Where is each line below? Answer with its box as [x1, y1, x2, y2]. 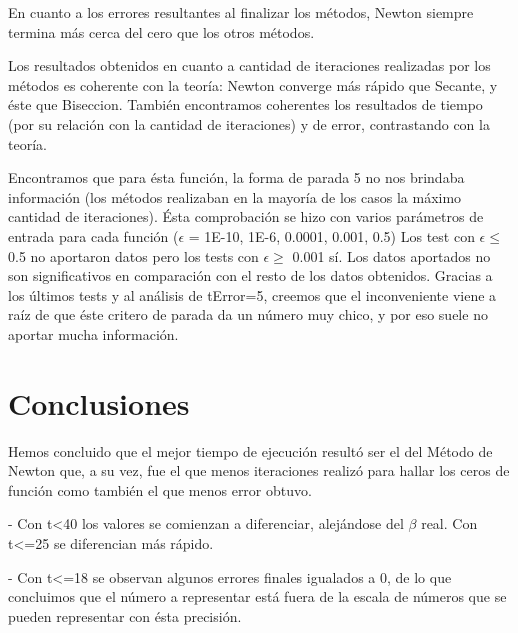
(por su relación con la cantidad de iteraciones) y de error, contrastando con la [8, 113, 490, 134]
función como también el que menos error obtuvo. [8, 479, 312, 500]
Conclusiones [8, 382, 190, 423]
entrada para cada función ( [8, 225, 179, 246]
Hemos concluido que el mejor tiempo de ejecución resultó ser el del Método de [8, 440, 493, 461]
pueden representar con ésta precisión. [8, 605, 242, 626]
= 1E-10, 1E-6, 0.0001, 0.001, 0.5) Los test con [188, 225, 475, 246]
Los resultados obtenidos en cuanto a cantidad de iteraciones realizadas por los [8, 55, 491, 76]
